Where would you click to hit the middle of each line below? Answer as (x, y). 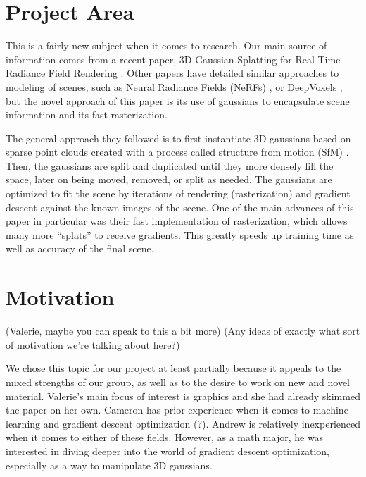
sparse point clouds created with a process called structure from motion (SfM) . (177, 152)
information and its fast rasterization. (87, 114)
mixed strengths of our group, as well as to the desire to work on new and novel (178, 382)
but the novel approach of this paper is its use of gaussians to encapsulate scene (178, 100)
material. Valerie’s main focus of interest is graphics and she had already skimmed (183, 396)
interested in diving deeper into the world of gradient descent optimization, (168, 451)
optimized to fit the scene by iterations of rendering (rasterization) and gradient (178, 193)
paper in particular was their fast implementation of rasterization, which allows (177, 221)
